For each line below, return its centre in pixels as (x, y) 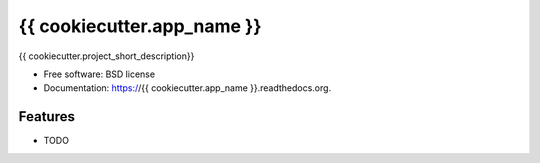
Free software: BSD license (99, 74)
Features (46, 116)
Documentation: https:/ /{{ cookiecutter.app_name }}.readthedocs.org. (187, 88)
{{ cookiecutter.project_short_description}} (106, 56)
